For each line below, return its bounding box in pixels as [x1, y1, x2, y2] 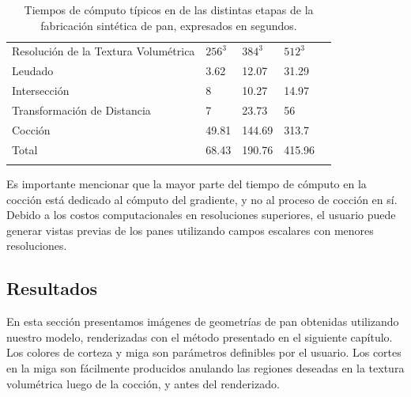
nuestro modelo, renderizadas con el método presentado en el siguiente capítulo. [6, 328, 393, 345]
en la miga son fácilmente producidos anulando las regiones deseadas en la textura [6, 359, 405, 376]
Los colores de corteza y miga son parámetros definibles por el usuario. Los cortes [6, 344, 402, 361]
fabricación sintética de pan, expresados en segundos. [40, 17, 297, 33]
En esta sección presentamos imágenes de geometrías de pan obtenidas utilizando [6, 313, 399, 330]
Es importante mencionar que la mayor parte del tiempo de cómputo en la [6, 176, 367, 191]
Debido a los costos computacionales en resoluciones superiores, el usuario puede [6, 206, 396, 223]
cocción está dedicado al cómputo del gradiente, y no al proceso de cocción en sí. [6, 191, 398, 207]
